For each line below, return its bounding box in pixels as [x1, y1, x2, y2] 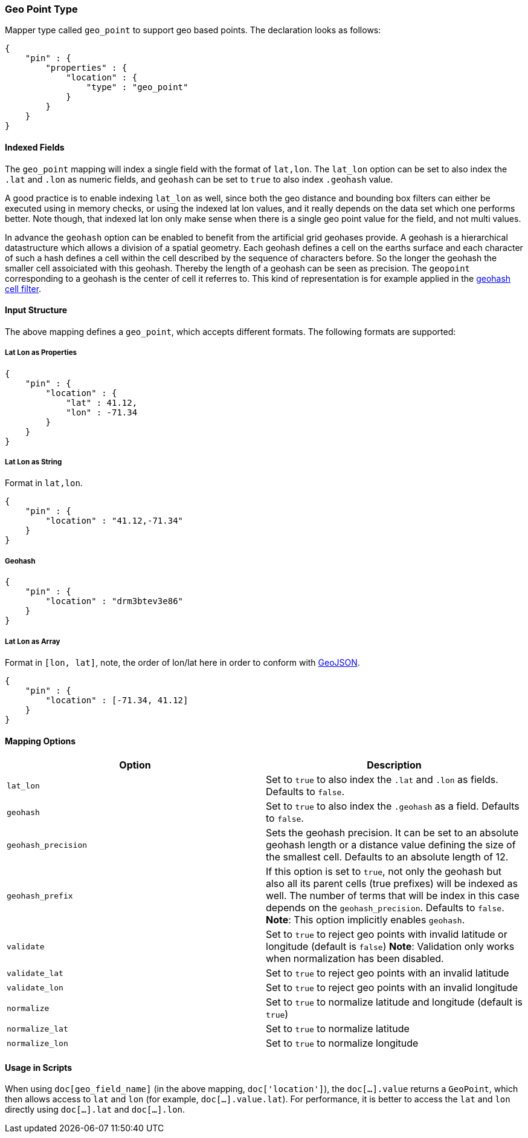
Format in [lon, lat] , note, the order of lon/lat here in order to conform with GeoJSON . [5, 657, 360, 668]
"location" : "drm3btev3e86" [45, 596, 184, 606]
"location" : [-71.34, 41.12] [45, 695, 188, 705]
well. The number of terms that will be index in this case [266, 889, 520, 902]
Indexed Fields [5, 141, 65, 152]
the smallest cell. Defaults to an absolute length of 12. [266, 851, 509, 863]
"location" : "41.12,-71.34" [45, 516, 184, 526]
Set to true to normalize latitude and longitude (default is [266, 996, 523, 1009]
